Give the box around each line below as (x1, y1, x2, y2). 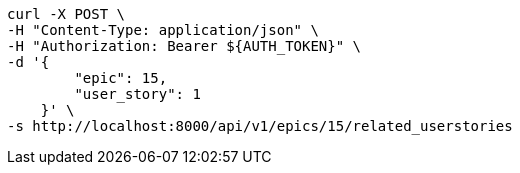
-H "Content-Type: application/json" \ (7, 22, 319, 38)
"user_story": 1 (74, 86, 201, 102)
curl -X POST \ (7, 6, 126, 22)
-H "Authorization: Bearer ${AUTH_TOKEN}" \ (7, 38, 362, 54)
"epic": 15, (74, 70, 168, 86)
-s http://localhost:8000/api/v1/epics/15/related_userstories (7, 118, 513, 134)
